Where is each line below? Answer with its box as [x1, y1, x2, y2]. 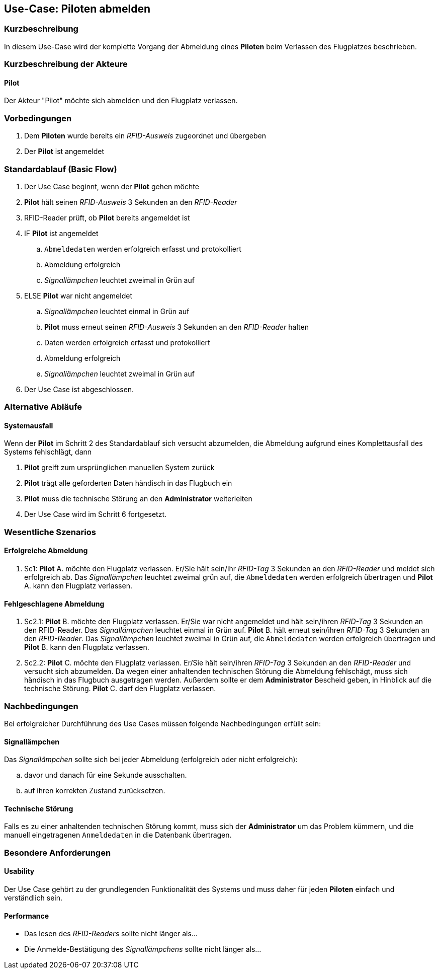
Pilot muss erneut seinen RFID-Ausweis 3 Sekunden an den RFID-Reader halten [44, 322, 309, 331]
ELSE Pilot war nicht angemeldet [24, 291, 132, 300]
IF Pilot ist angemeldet [24, 229, 99, 238]
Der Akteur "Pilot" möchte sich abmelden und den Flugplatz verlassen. [4, 96, 238, 105]
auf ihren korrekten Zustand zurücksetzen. [24, 786, 165, 795]
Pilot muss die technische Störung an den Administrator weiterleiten [24, 494, 252, 503]
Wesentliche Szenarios [4, 527, 96, 537]
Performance [4, 911, 49, 920]
